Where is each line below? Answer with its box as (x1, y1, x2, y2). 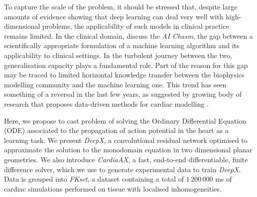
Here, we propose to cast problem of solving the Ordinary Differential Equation (4, 115, 247, 126)
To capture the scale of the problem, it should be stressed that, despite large (4, 1, 238, 11)
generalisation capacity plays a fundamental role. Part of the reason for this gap (4, 60, 248, 70)
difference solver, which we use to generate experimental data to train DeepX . (4, 164, 241, 174)
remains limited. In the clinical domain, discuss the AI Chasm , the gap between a (4, 30, 253, 41)
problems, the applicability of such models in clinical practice (42, 21, 229, 31)
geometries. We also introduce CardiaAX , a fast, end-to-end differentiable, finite (4, 154, 248, 164)
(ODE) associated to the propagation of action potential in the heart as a (4, 125, 229, 135)
